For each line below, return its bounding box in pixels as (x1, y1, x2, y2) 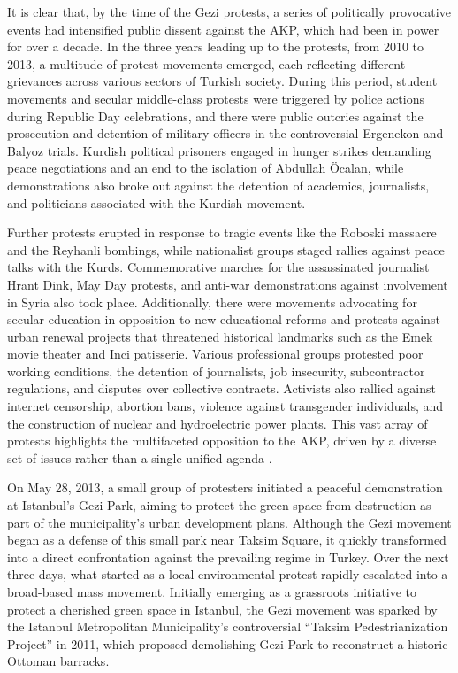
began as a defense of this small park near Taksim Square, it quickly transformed (7, 530, 447, 549)
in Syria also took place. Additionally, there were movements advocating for (7, 292, 417, 311)
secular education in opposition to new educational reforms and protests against (7, 310, 440, 329)
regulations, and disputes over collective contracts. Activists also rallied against (7, 379, 436, 398)
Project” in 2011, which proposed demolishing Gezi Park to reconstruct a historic (7, 634, 448, 653)
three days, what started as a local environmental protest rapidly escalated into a (7, 565, 448, 584)
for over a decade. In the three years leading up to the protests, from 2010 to (7, 37, 424, 56)
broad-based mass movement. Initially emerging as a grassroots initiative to (7, 583, 417, 600)
